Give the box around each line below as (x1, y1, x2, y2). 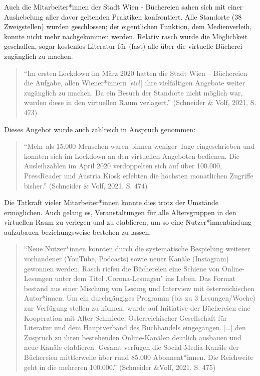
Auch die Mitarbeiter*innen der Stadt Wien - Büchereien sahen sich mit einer (4, 2, 243, 12)
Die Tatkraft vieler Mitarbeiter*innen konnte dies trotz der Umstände (4, 197, 218, 208)
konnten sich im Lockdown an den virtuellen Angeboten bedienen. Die (24, 150, 240, 161)
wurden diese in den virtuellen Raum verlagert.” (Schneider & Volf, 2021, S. (24, 97, 256, 108)
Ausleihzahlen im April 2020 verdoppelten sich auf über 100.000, (24, 160, 222, 171)
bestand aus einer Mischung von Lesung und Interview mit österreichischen (24, 283, 254, 293)
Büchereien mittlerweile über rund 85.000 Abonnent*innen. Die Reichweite (24, 352, 253, 362)
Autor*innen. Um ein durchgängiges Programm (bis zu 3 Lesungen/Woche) (24, 293, 255, 303)
